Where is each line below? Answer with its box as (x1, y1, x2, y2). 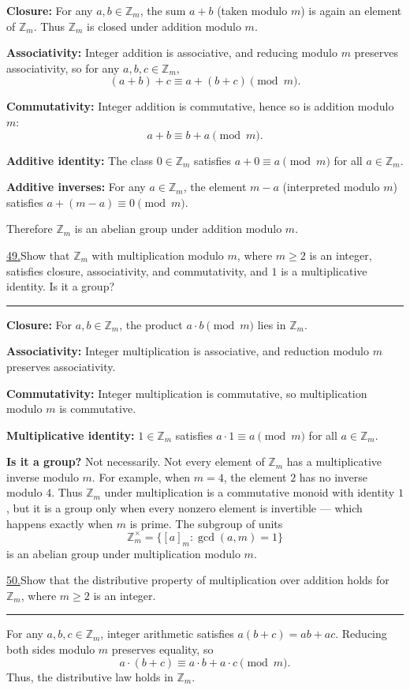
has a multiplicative (286, 453, 382, 470)
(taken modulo (217, 2, 288, 18)
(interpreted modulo (282, 178, 380, 195)
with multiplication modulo (91, 246, 224, 263)
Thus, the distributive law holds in (6, 668, 173, 684)
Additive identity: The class (6, 152, 153, 168)
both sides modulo (6, 640, 95, 657)
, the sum (140, 2, 186, 18)
